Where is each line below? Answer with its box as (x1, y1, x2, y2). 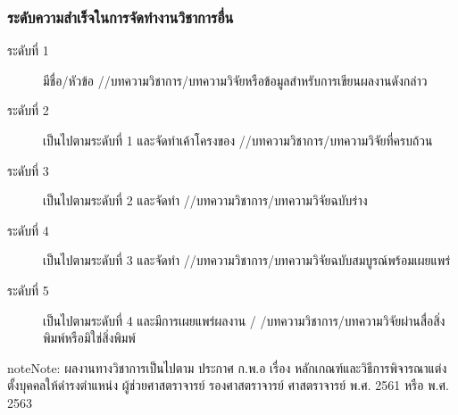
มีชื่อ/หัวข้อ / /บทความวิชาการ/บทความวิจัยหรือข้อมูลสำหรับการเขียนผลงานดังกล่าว (43, 71, 428, 89)
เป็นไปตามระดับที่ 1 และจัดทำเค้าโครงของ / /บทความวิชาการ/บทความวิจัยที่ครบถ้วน (43, 131, 433, 149)
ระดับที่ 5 (7, 280, 49, 299)
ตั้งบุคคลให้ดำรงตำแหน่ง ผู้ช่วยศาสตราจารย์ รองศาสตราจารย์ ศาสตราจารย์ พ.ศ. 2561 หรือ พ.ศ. (7, 376, 449, 394)
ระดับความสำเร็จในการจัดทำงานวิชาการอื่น (7, 5, 234, 28)
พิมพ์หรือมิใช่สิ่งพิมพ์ (43, 328, 136, 347)
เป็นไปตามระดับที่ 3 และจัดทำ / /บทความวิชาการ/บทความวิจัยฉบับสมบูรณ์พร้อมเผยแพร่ (43, 251, 451, 270)
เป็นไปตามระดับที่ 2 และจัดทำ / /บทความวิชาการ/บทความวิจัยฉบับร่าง (43, 191, 368, 210)
